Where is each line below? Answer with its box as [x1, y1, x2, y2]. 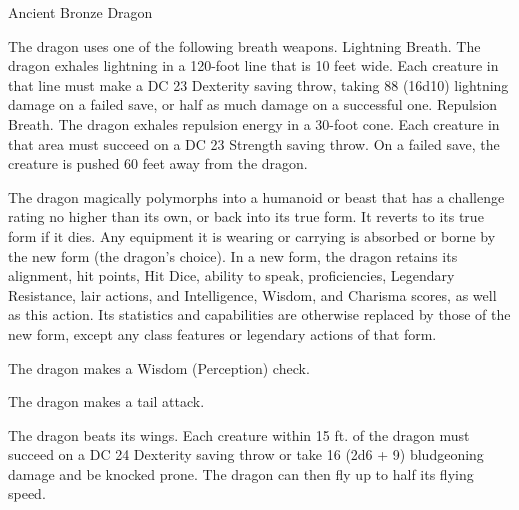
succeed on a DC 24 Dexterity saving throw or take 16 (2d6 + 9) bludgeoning [8, 444, 484, 465]
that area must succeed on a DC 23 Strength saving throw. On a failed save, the [8, 133, 500, 154]
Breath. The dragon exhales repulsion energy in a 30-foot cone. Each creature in [8, 113, 500, 134]
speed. [8, 483, 46, 504]
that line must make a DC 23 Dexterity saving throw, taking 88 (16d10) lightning [8, 74, 509, 95]
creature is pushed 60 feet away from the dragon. [8, 153, 308, 174]
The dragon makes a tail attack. [8, 391, 205, 412]
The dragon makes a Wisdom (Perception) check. [8, 357, 310, 378]
